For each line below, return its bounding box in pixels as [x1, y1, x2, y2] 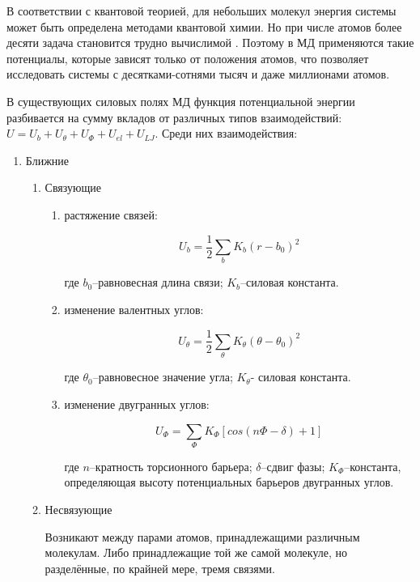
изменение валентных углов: [64, 300, 204, 317]
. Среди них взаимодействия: [155, 125, 298, 142]
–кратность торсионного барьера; [89, 457, 252, 474]
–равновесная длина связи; [92, 274, 223, 291]
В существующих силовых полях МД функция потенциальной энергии [6, 92, 355, 109]
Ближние [25, 151, 70, 168]
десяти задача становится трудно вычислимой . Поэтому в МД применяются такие [6, 34, 414, 51]
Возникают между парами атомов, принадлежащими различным [45, 528, 360, 545]
